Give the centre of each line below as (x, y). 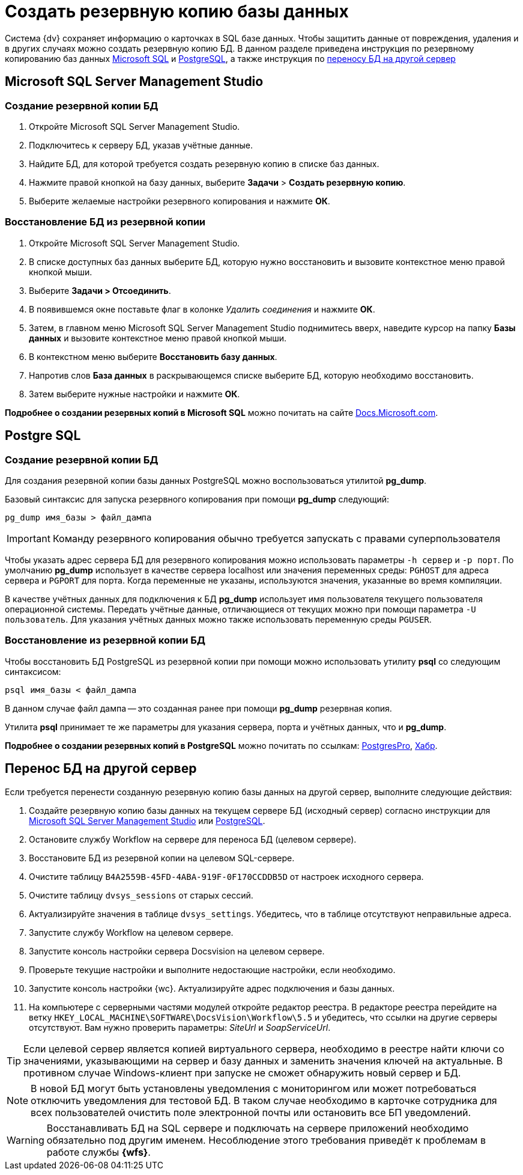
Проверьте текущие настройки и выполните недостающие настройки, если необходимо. (212, 969)
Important (29, 538)
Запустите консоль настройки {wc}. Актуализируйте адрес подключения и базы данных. (212, 988)
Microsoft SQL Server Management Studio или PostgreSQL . (147, 820)
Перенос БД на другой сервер (101, 769)
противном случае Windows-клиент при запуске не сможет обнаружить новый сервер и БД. (242, 1073)
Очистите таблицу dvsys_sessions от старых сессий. (141, 895)
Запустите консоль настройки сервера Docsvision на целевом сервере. (177, 951)
